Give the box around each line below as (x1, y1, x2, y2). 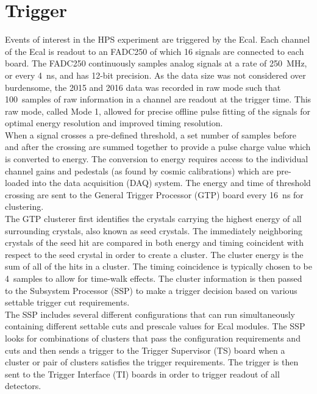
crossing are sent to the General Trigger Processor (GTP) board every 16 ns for (5, 188, 304, 201)
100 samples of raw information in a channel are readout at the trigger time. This (5, 93, 312, 106)
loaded (5, 176, 29, 189)
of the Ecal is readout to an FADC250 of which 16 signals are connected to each (5, 45, 304, 57)
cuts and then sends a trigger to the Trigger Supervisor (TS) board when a (5, 343, 285, 356)
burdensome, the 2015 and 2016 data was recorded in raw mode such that (5, 81, 281, 93)
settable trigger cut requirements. (5, 296, 130, 309)
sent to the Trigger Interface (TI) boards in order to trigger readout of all (5, 367, 280, 380)
